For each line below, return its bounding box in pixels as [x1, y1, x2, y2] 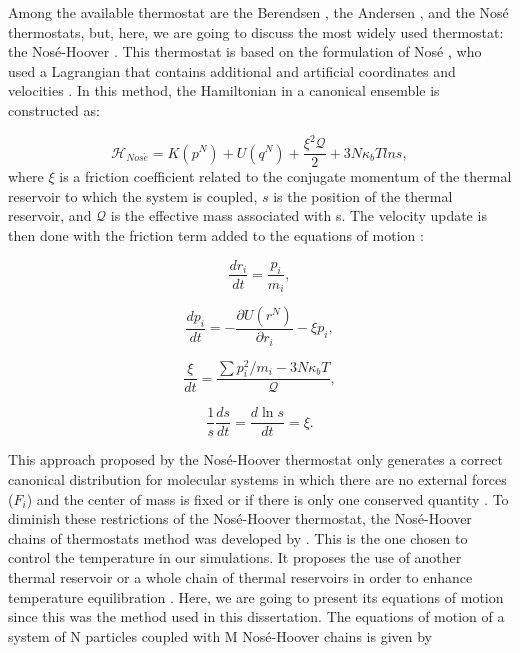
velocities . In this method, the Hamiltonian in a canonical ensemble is [8, 80, 440, 101]
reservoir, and [8, 205, 92, 226]
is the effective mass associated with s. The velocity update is [110, 205, 487, 226]
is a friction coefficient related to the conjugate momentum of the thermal [59, 166, 512, 187]
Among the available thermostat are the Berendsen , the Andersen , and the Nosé [8, 2, 509, 22]
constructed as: [8, 99, 100, 120]
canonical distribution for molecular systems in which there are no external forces [8, 469, 507, 490]
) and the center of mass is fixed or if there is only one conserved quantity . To [26, 488, 509, 509]
